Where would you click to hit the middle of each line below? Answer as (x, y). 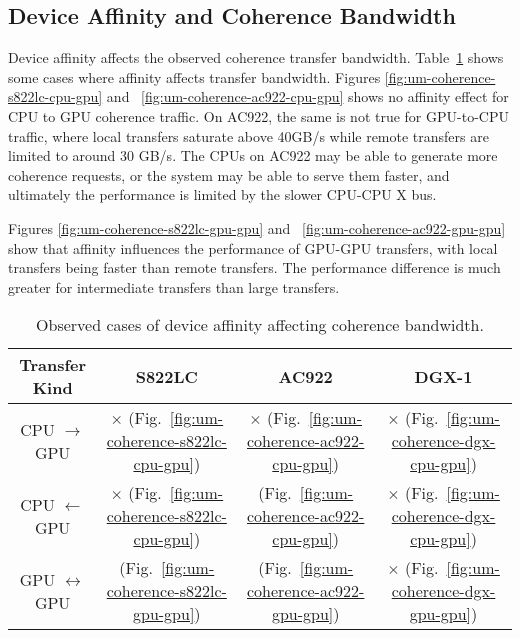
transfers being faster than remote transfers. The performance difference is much (254, 267)
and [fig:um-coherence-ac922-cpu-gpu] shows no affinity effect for (307, 96)
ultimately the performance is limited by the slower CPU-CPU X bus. (222, 194)
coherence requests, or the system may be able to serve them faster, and (229, 174)
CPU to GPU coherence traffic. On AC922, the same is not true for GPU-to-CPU (258, 115)
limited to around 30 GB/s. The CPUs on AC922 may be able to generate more (253, 155)
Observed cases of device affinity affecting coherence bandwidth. (260, 325)
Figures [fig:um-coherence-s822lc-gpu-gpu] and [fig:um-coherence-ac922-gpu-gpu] (257, 227)
